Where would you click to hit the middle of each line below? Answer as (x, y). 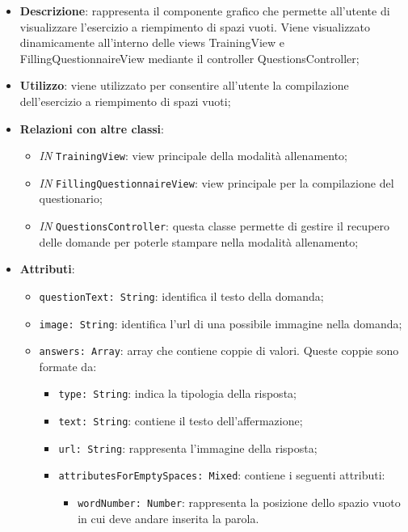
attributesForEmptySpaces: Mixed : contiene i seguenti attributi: (222, 475)
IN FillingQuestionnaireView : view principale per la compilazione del (217, 182)
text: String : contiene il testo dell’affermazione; (181, 421)
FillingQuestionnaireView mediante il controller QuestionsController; (189, 58)
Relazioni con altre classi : (92, 128)
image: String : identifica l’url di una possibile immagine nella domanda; (221, 323)
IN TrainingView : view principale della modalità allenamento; (193, 156)
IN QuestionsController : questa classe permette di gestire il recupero (215, 226)
